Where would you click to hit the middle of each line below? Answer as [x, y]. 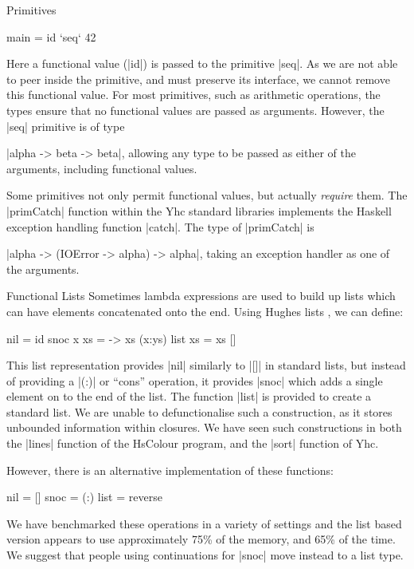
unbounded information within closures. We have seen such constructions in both [204, 427]
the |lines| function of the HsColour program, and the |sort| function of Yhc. [193, 443]
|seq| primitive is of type [66, 126]
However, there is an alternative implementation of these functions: [170, 470]
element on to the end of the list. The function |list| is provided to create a [189, 396]
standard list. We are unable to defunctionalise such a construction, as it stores [199, 411]
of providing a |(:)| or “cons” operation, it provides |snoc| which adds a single [195, 380]
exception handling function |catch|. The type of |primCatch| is [160, 226]
